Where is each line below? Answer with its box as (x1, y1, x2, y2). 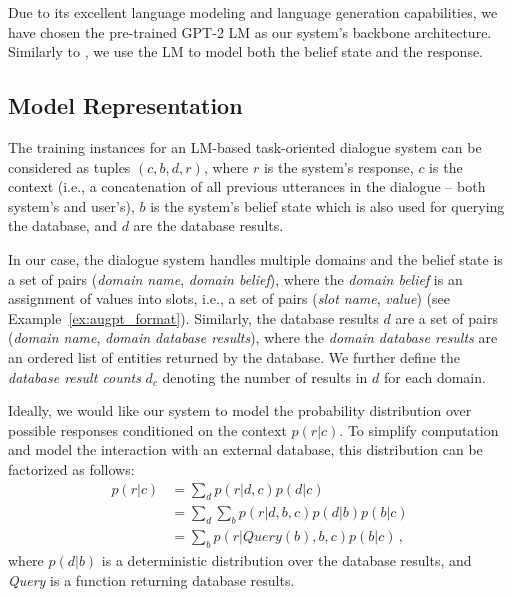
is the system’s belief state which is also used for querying (150, 195, 505, 216)
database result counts (8, 366, 141, 387)
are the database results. (133, 215, 284, 236)
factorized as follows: (8, 458, 135, 479)
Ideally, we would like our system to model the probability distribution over (8, 400, 472, 421)
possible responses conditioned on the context (8, 419, 287, 440)
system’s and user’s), (8, 195, 135, 216)
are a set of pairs (395, 307, 498, 328)
